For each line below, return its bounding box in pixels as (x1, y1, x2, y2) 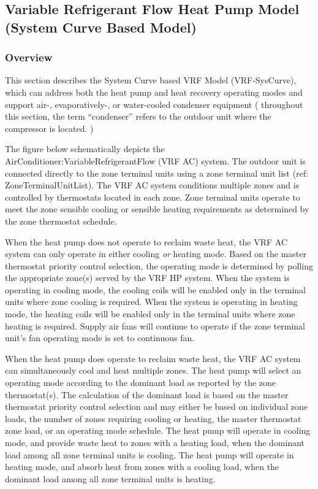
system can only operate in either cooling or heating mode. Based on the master (5, 247, 306, 260)
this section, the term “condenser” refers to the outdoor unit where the (5, 110, 271, 123)
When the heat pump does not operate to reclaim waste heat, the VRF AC (5, 235, 288, 248)
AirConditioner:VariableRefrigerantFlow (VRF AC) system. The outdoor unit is (5, 154, 306, 167)
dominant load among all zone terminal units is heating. (5, 472, 216, 485)
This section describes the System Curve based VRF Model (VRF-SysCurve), (5, 74, 297, 87)
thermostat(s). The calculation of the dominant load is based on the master (5, 388, 289, 401)
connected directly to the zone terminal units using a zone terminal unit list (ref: (5, 166, 309, 179)
